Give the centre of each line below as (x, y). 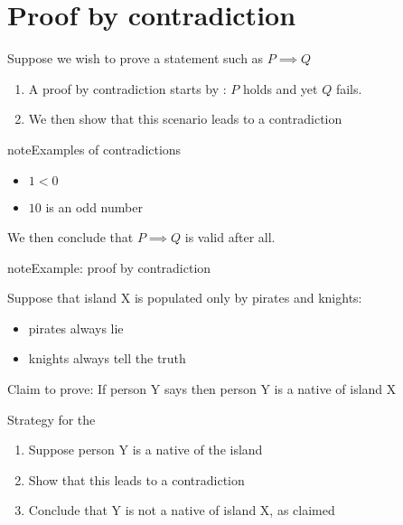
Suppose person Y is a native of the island (145, 450)
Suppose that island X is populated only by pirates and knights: (185, 298)
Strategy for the (52, 419)
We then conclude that (70, 237)
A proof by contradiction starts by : (127, 88)
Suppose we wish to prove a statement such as (136, 58)
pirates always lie (76, 328)
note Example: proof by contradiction (109, 267)
